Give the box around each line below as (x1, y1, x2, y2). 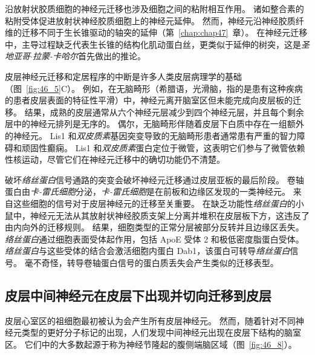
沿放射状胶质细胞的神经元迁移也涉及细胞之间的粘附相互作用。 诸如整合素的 (5, 2, 304, 15)
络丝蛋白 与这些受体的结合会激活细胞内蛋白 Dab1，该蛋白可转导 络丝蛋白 (5, 244, 290, 257)
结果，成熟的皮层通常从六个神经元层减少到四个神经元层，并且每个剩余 (24, 105, 304, 118)
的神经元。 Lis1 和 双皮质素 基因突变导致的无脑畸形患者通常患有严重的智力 (5, 129, 297, 142)
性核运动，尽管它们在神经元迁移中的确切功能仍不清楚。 (5, 153, 225, 166)
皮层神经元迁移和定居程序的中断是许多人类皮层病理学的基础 (5, 70, 242, 82)
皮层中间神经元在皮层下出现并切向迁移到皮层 (5, 285, 271, 304)
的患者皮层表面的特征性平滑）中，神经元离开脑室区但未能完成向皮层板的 (5, 94, 293, 106)
